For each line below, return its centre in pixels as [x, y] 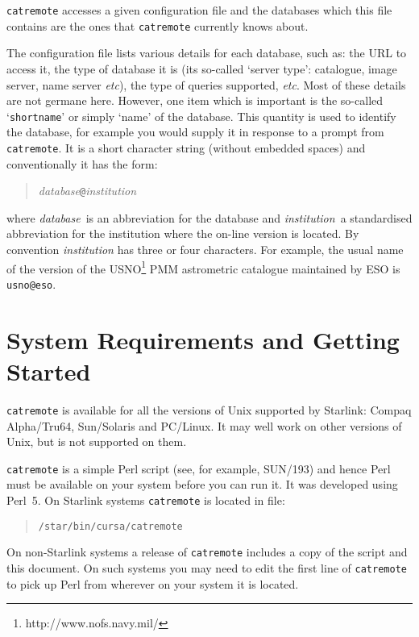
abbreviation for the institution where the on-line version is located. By [183, 233]
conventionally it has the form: [82, 163]
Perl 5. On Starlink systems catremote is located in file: [146, 500]
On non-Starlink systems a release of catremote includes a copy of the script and [207, 552]
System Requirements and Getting [203, 339]
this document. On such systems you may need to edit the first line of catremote [207, 567]
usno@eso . [31, 283]
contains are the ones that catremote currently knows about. [158, 25]
